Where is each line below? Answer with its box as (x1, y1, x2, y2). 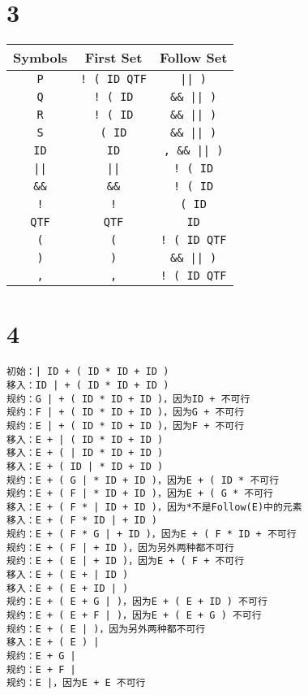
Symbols (13, 48, 68, 67)
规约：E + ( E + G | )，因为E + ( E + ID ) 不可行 (6, 596, 267, 608)
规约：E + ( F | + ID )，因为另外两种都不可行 (6, 541, 235, 554)
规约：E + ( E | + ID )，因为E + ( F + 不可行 (6, 555, 245, 567)
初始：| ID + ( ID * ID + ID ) (6, 366, 169, 378)
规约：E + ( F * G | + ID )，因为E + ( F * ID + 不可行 (6, 528, 297, 541)
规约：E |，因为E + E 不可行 (6, 677, 146, 689)
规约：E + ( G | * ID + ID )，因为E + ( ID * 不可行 (6, 474, 280, 486)
